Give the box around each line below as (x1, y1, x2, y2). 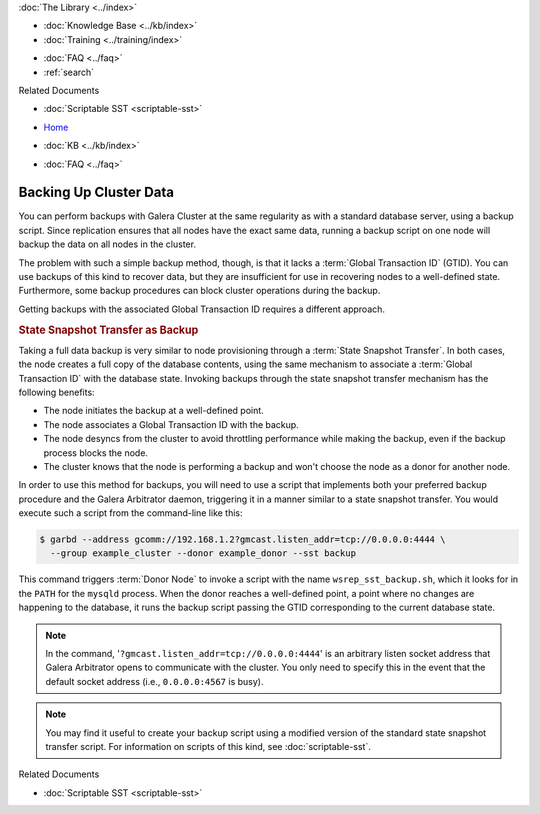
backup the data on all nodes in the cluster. (18, 238, 197, 250)
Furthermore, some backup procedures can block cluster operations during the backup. (18, 285, 381, 297)
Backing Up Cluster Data (18, 184, 175, 201)
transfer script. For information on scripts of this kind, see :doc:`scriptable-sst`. (45, 740, 372, 752)
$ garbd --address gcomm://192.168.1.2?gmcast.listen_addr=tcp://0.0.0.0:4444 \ (39, 534, 446, 545)
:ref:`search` (43, 66, 95, 78)
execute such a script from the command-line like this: (18, 507, 244, 519)
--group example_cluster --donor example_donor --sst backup (50, 548, 357, 559)
